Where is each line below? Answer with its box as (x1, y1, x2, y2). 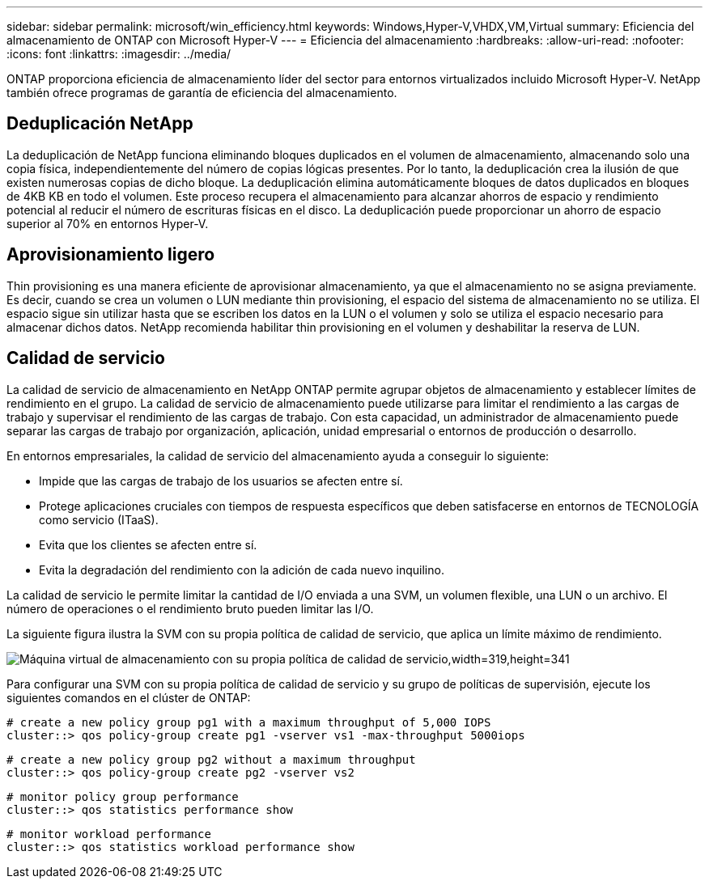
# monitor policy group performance (6, 790, 239, 803)
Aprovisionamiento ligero (6, 244, 215, 265)
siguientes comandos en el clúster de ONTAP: (6, 690, 251, 705)
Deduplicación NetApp (6, 113, 193, 134)
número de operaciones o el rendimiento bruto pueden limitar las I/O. (6, 601, 374, 616)
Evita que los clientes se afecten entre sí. (39, 537, 257, 552)
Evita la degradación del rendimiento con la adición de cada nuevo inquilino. (39, 562, 444, 577)
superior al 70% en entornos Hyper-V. (6, 216, 209, 231)
